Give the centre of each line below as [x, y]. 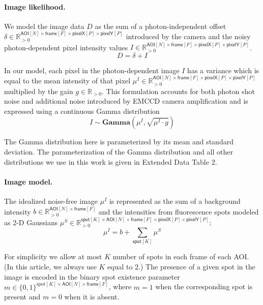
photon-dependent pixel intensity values [66, 47]
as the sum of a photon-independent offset [160, 26]
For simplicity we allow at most [53, 256]
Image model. [28, 181]
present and [22, 297]
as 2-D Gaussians [31, 222]
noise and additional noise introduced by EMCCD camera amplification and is [126, 101]
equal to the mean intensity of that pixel [67, 81]
